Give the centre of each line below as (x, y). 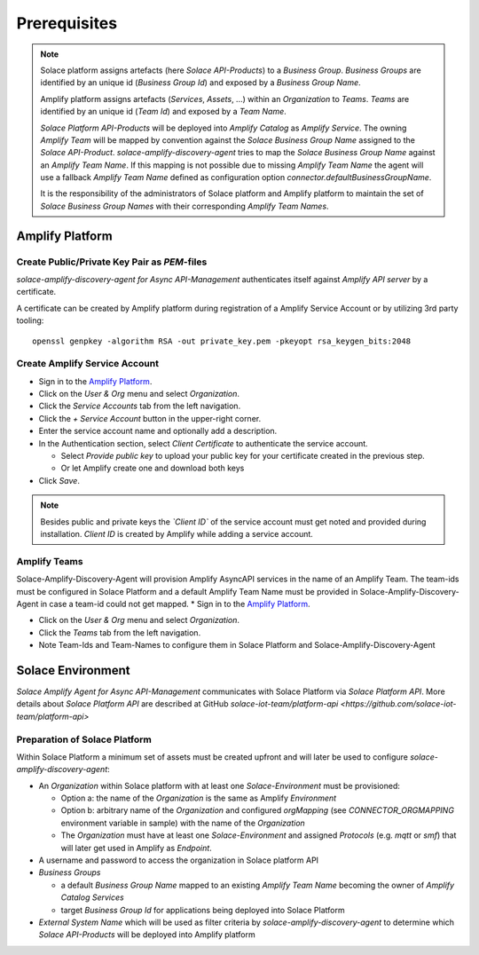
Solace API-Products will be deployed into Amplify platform (147, 935)
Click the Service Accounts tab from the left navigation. (140, 406)
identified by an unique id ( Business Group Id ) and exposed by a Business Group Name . (200, 83)
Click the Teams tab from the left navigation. (120, 632)
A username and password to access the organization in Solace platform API (179, 860)
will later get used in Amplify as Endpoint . (136, 848)
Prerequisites (67, 23)
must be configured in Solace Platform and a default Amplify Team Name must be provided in (187, 591)
